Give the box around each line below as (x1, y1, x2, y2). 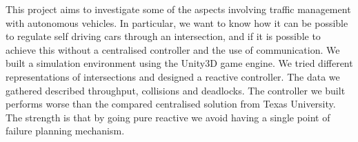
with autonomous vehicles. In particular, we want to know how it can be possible (6, 15, 348, 30)
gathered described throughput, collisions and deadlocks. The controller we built (6, 83, 346, 97)
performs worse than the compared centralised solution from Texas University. (6, 97, 336, 111)
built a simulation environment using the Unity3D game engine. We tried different (6, 56, 353, 70)
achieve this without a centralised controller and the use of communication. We (6, 42, 340, 57)
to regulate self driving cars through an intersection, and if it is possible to (6, 29, 321, 43)
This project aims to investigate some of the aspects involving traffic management (6, 2, 351, 16)
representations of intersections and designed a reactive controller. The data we (6, 69, 340, 83)
